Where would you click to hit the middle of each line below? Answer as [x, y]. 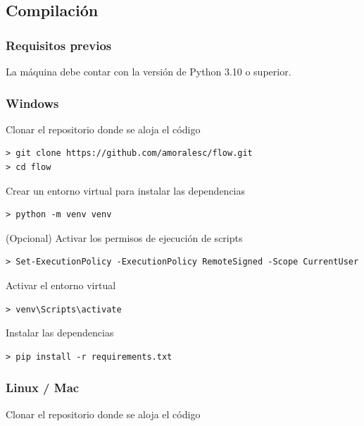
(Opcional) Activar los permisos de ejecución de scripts [124, 237]
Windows [32, 103]
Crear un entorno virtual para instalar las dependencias [126, 190]
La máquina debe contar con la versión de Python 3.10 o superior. [149, 71]
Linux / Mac [43, 388]
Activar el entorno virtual [61, 285]
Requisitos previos [59, 45]
